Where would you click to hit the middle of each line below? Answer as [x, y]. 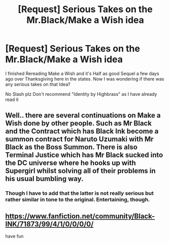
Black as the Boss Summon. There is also [72, 147]
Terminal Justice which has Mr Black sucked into [84, 155]
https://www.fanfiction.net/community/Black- [80, 216]
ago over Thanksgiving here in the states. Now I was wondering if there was [85, 79]
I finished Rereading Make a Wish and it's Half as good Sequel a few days [82, 73]
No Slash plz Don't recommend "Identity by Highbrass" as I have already [81, 94]
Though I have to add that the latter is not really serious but [79, 193]
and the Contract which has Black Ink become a [82, 131]
